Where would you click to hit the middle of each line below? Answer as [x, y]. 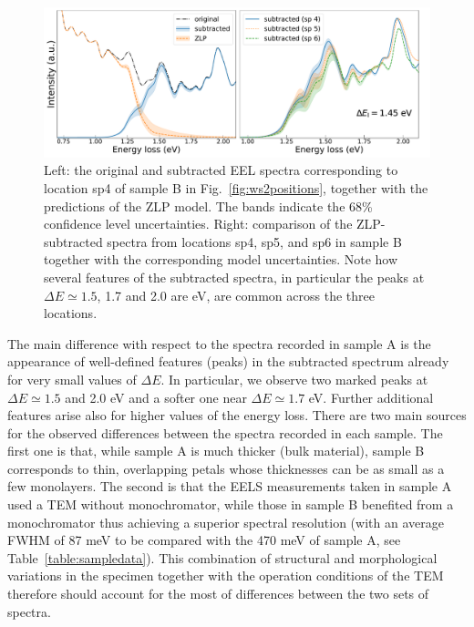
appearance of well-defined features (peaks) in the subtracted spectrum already [228, 361]
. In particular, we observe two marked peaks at [294, 379]
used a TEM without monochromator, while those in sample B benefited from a [231, 504]
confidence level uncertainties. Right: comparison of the [198, 224]
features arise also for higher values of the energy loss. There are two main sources [237, 415]
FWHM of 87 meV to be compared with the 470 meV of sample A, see [204, 540]
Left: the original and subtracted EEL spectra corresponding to [221, 170]
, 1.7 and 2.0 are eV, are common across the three [236, 295]
